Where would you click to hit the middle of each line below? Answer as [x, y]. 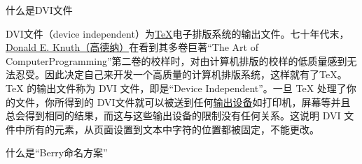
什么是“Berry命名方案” [57, 152]
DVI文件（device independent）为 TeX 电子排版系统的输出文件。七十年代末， [177, 33]
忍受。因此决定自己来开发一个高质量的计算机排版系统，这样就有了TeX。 [181, 74]
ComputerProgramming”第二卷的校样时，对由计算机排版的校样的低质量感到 [176, 60]
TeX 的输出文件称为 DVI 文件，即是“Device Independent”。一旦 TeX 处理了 [176, 88]
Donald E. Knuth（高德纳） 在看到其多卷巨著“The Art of [132, 47]
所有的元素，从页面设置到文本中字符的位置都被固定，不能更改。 [172, 129]
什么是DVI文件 [39, 10]
